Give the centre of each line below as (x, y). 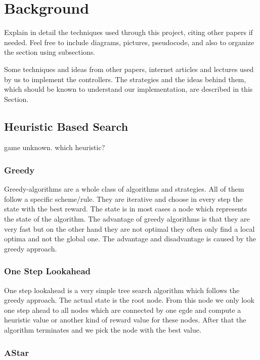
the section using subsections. (50, 52)
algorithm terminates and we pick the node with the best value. (103, 330)
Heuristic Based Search (66, 126)
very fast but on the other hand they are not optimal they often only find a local (129, 228)
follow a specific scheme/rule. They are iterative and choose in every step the (123, 199)
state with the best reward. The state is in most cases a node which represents (126, 209)
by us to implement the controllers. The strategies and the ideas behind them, (125, 79)
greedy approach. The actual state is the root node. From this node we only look (129, 300)
